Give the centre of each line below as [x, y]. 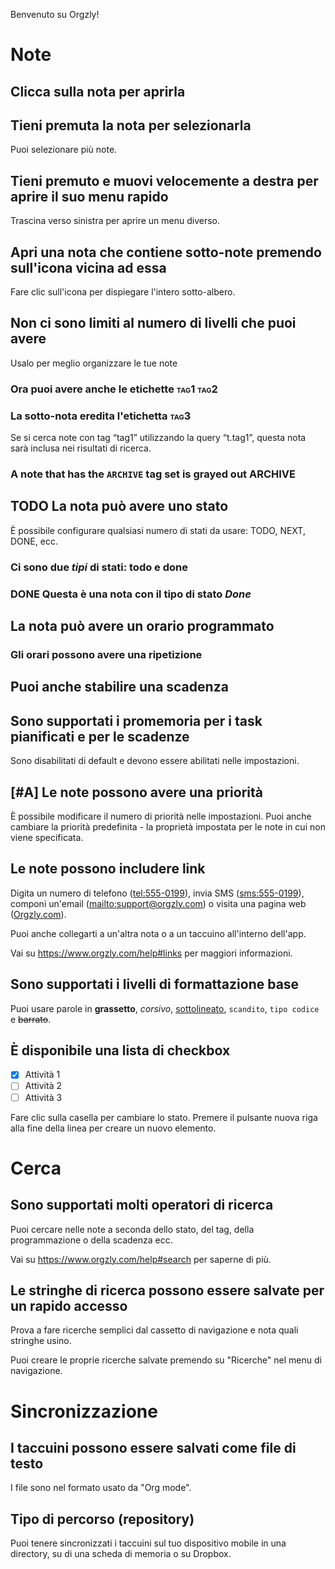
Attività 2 [43, 1086]
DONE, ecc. [34, 541]
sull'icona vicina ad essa [88, 267]
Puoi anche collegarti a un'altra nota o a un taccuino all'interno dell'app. [158, 933]
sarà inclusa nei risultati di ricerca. [81, 448]
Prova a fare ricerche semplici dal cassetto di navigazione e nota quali [154, 1330]
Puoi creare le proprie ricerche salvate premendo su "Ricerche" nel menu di [166, 1360]
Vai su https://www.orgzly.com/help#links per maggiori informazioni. [151, 953]
